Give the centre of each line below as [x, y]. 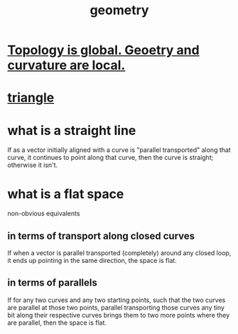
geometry [119, 10]
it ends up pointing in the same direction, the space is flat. [92, 261]
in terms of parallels [52, 283]
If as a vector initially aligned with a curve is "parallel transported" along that [119, 150]
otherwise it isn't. [33, 165]
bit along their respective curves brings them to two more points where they [119, 315]
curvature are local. [66, 65]
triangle [31, 98]
